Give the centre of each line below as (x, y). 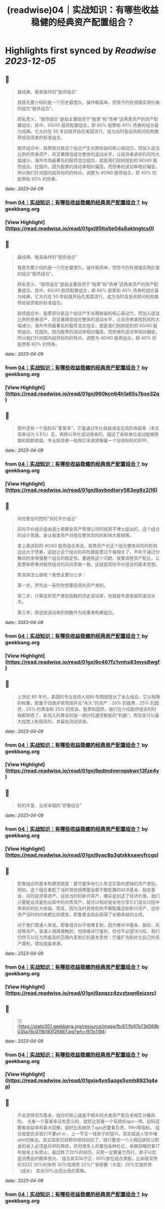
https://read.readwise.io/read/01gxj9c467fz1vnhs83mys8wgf (83, 662)
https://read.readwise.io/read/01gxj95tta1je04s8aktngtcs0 (80, 228)
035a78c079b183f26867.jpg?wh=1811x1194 (61, 1031)
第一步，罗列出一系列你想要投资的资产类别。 (63, 585)
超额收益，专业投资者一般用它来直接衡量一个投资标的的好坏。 (88, 441)
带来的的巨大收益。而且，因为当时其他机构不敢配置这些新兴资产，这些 (88, 908)
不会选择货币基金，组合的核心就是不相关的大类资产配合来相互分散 (84, 1115)
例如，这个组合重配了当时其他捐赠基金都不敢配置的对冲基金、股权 (84, 889)
